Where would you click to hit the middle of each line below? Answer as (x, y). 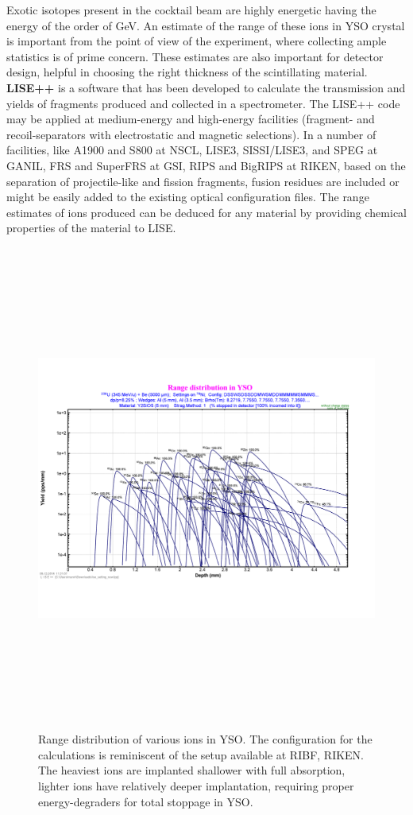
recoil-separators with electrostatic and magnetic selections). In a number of (191, 134)
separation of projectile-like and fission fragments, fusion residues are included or (203, 181)
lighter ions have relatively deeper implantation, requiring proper (196, 786)
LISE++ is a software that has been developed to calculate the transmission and (206, 87)
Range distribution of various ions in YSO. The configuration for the (205, 739)
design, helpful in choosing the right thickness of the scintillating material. (187, 72)
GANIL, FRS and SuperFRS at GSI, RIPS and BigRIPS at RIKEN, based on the (206, 165)
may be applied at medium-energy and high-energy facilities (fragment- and (191, 119)
